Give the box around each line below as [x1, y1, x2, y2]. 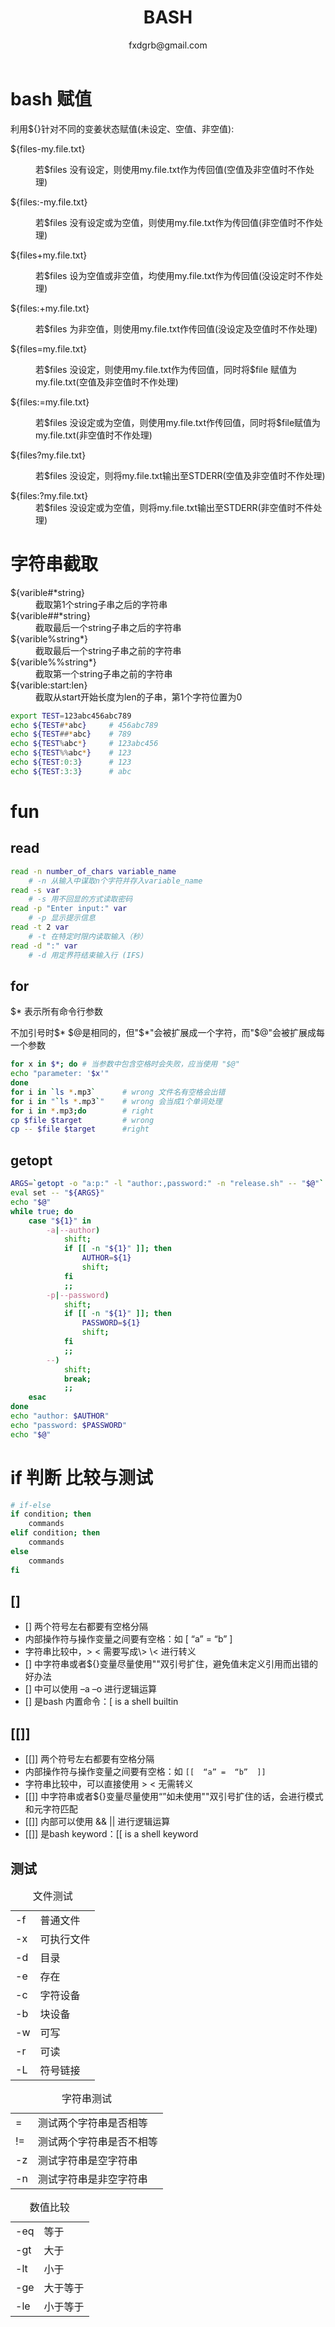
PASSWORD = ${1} [81, 1318, 141, 1328]
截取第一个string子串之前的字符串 [35, 667, 173, 680]
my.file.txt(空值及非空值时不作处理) [35, 376, 179, 388]
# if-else [10, 1500, 52, 1510]
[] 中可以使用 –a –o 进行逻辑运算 [24, 1683, 158, 1695]
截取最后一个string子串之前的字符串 [35, 644, 182, 656]
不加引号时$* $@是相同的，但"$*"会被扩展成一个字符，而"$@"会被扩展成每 [10, 1027, 326, 1039]
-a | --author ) [46, 1225, 101, 1235]
